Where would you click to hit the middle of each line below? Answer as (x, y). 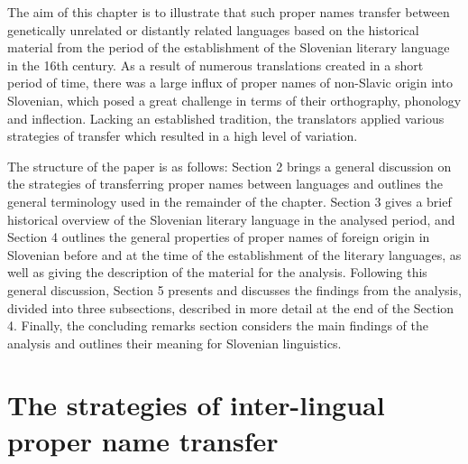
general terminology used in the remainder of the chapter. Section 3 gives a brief (229, 201)
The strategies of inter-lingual (196, 405)
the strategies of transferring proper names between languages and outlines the (225, 184)
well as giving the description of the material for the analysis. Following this (217, 272)
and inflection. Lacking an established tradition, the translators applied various (226, 118)
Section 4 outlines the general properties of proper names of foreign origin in (219, 237)
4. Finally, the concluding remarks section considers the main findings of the (218, 325)
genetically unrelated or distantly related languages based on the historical (213, 29)
